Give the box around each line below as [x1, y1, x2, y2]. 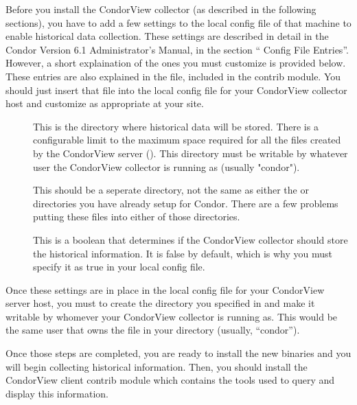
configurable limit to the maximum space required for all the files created [33, 132, 341, 147]
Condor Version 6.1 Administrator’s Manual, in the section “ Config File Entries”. [5, 42, 349, 56]
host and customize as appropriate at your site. [5, 96, 204, 111]
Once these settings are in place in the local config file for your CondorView [5, 282, 325, 297]
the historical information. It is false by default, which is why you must [33, 246, 333, 260]
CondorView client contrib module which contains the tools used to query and [5, 373, 335, 387]
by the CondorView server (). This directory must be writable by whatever [33, 146, 348, 160]
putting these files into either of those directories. [33, 209, 240, 224]
